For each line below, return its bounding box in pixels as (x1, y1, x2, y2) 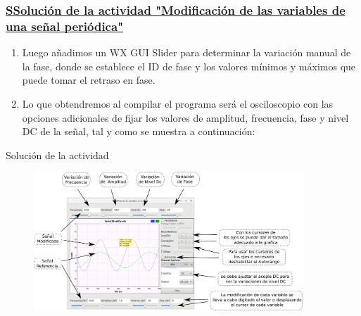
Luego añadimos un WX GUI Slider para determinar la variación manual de (22, 45, 351, 60)
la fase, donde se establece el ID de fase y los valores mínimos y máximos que (22, 58, 356, 73)
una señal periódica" (6, 17, 123, 34)
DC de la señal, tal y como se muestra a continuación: (22, 124, 255, 139)
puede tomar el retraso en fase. (22, 72, 156, 87)
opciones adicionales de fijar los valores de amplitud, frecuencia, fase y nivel (22, 110, 349, 125)
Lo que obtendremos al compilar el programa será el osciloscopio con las (22, 96, 334, 110)
